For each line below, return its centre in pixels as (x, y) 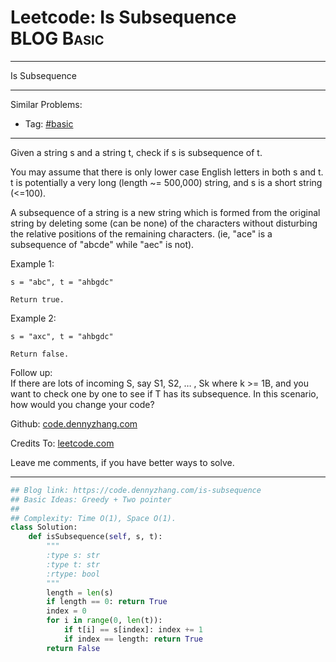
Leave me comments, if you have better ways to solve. (122, 462)
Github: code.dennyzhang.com (74, 423)
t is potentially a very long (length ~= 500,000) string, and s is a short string (166, 182)
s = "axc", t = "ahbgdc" (62, 336)
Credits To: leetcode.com (62, 443)
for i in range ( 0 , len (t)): (104, 621)
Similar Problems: (46, 104)
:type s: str (73, 556)
